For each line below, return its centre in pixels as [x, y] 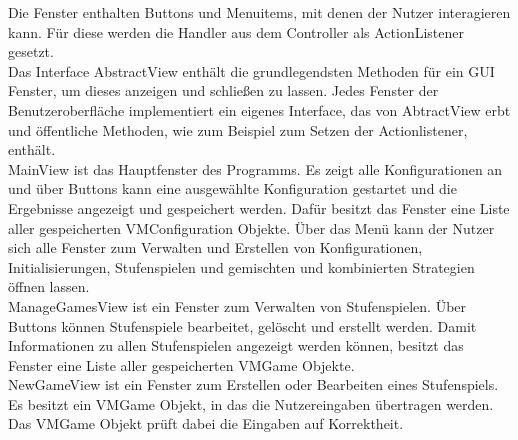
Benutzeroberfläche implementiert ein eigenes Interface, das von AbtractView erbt [259, 109]
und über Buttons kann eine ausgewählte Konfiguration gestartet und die [232, 188]
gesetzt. [31, 51]
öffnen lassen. [49, 286]
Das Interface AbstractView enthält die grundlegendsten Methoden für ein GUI [251, 70]
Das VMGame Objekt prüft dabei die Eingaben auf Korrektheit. [206, 423]
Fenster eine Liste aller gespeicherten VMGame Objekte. [181, 364]
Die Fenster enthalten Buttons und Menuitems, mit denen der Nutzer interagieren [259, 12]
